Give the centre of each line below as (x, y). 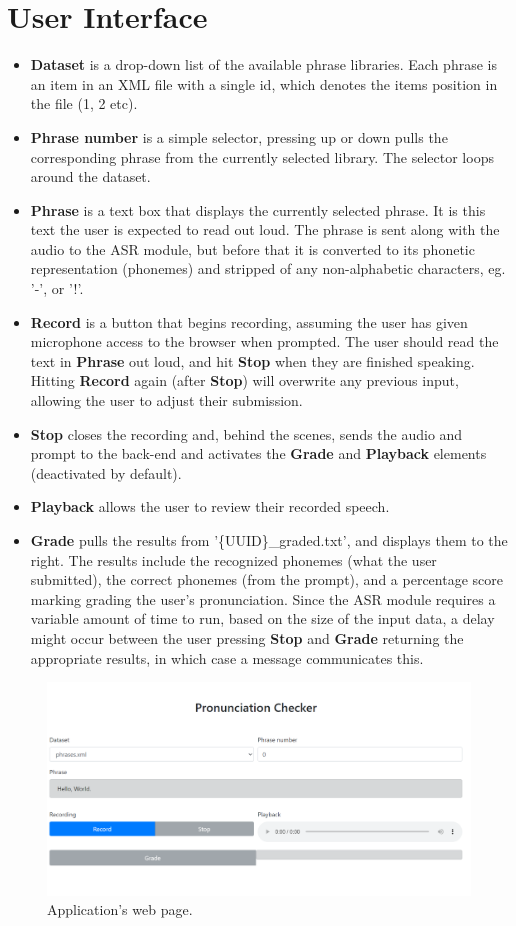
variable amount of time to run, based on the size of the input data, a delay (262, 618)
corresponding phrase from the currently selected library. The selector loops (262, 156)
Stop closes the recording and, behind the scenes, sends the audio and (246, 433)
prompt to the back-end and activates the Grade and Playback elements (258, 453)
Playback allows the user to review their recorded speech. (210, 506)
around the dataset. (90, 176)
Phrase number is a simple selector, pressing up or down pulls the (239, 136)
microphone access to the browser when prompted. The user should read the (264, 341)
